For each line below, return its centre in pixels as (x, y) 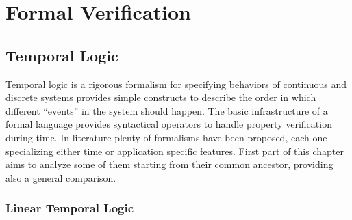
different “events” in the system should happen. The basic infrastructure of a (167, 110)
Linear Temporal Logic (70, 208)
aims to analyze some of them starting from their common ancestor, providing (169, 164)
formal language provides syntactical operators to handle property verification (169, 124)
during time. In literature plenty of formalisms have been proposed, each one (166, 137)
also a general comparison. (61, 177)
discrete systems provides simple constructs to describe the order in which (161, 97)
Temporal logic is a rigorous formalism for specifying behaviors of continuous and (176, 84)
